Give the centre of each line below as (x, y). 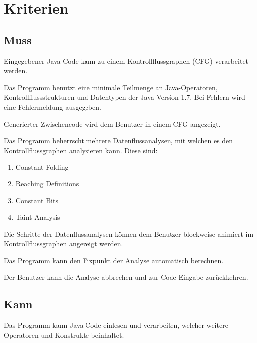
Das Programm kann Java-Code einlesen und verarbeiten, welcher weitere (116, 325)
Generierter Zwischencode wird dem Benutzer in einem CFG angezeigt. (112, 123)
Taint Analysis (38, 217)
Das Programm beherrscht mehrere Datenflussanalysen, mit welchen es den (119, 140)
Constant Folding (42, 167)
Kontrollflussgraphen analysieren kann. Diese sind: (81, 150)
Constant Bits (37, 200)
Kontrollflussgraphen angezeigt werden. (64, 244)
